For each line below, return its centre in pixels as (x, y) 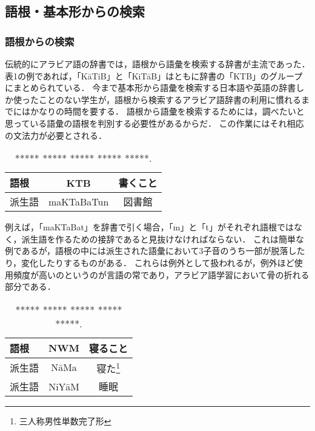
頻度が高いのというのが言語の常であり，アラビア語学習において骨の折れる (161, 274)
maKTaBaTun (79, 201)
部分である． (30, 286)
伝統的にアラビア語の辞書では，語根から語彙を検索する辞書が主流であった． (157, 64)
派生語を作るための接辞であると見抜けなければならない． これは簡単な (163, 239)
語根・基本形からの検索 (75, 11)
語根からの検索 (40, 41)
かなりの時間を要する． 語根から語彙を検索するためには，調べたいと (167, 111)
